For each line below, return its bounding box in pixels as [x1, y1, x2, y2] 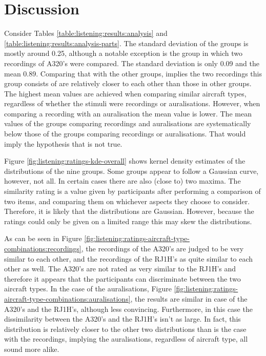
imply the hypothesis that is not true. [4, 138, 122, 149]
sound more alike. [4, 343, 59, 354]
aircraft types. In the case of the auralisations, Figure [4, 283, 172, 294]
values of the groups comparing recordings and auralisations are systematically [4, 118, 251, 129]
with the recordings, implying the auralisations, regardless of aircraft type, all [4, 333, 248, 344]
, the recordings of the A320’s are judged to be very [81, 243, 244, 253]
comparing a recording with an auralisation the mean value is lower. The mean [4, 108, 252, 118]
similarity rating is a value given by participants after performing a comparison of [4, 186, 261, 196]
